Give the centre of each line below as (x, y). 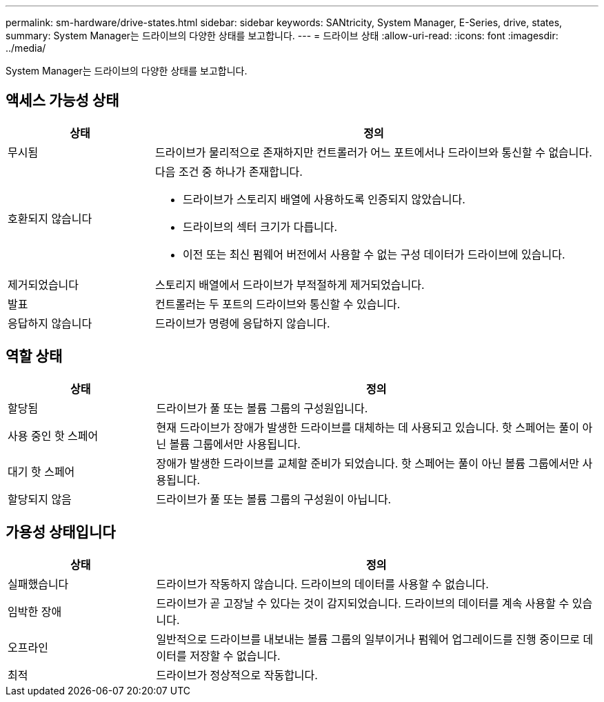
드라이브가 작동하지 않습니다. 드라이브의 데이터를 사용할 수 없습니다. (322, 584)
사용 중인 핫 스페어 (53, 435)
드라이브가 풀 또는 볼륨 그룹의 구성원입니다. (262, 408)
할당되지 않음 (40, 499)
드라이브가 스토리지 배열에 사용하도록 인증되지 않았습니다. (324, 199)
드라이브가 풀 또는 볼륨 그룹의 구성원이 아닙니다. (274, 499)
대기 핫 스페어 (41, 471)
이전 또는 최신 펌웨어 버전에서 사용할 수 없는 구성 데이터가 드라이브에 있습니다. (374, 254)
